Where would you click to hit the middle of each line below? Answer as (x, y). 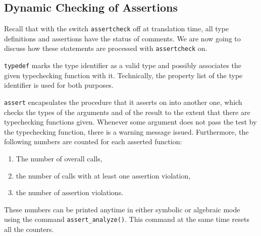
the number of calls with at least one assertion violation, (103, 175)
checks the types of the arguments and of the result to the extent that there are (127, 112)
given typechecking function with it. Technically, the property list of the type (123, 75)
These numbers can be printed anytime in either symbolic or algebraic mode (122, 209)
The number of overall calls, (59, 158)
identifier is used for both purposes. (59, 85)
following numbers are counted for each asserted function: (93, 141)
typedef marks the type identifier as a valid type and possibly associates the (123, 65)
